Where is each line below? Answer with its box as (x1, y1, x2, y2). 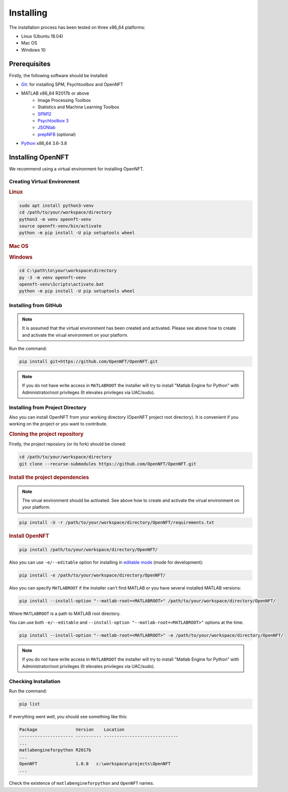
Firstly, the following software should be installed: (9, 72, 109, 78)
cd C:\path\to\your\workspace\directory (19, 268, 117, 273)
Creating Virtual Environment (9, 178, 80, 185)
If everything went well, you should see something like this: (9, 713, 127, 719)
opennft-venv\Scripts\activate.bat (19, 281, 104, 287)
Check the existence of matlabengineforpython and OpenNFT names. (9, 780, 154, 786)
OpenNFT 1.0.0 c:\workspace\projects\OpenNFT (19, 761, 171, 766)
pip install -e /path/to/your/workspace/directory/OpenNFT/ (19, 572, 166, 578)
